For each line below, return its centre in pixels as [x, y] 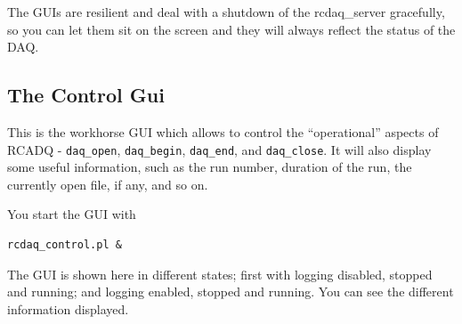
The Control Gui [86, 95]
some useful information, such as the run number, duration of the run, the [210, 167]
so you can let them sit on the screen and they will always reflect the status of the [231, 29]
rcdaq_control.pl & [65, 245]
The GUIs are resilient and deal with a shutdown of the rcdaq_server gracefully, [226, 12]
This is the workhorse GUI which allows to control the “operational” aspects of [223, 131]
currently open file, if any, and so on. [108, 184]
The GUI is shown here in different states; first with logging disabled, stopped [220, 274]
